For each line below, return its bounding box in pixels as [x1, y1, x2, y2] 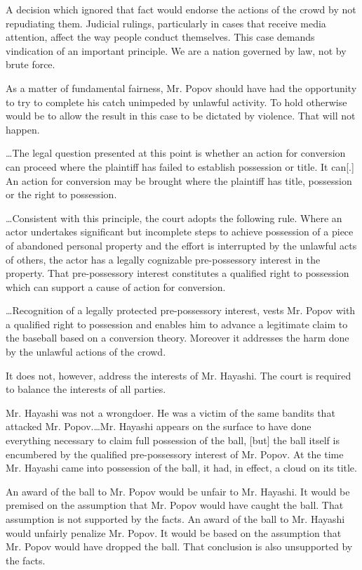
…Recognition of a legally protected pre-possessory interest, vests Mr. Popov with [6, 303, 356, 318]
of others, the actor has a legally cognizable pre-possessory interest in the [6, 252, 321, 266]
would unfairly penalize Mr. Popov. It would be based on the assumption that [6, 525, 342, 540]
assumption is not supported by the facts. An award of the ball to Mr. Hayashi [6, 512, 345, 526]
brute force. [6, 57, 55, 72]
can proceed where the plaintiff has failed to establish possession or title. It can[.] [6, 159, 354, 174]
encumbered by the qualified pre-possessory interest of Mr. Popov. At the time [6, 446, 344, 461]
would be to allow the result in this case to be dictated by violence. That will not [6, 108, 356, 123]
